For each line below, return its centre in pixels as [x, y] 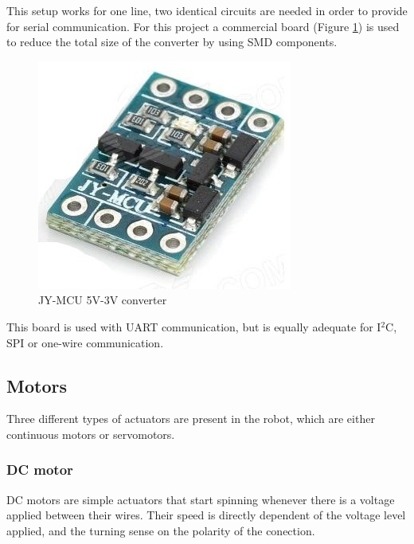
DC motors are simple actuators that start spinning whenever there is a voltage [201, 499]
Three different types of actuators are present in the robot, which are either [191, 419]
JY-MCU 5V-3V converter [103, 300]
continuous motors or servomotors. [91, 434]
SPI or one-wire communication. [85, 342]
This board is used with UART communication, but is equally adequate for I [194, 326]
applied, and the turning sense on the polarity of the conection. [161, 530]
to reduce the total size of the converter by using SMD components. [172, 42]
